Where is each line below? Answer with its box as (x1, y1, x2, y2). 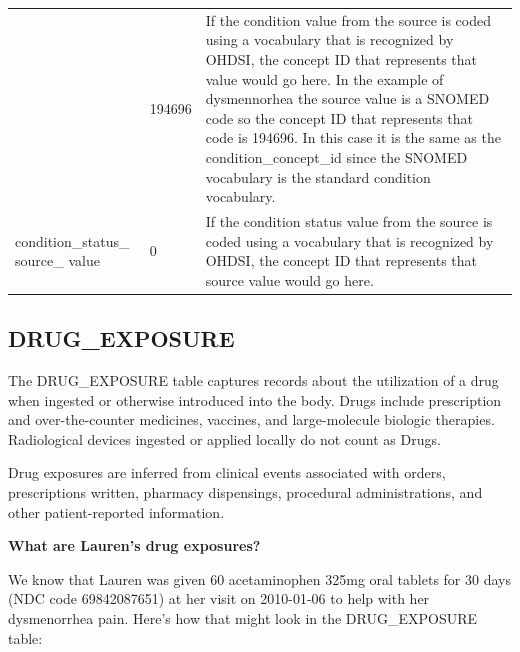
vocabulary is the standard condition (205, 166, 431, 187)
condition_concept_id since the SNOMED (205, 146, 468, 167)
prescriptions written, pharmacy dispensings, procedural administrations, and (8, 481, 483, 502)
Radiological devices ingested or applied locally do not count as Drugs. (8, 428, 441, 449)
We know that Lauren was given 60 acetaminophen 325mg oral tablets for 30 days (8, 568, 511, 589)
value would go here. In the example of (205, 68, 444, 89)
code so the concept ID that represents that (205, 107, 473, 128)
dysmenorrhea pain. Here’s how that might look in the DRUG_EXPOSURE (8, 607, 478, 628)
